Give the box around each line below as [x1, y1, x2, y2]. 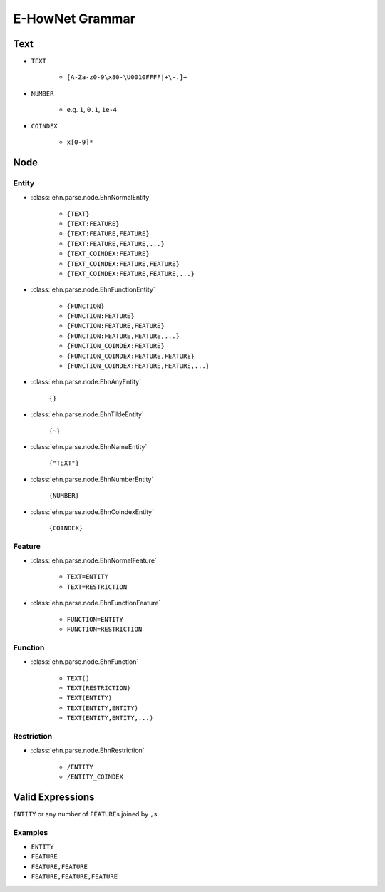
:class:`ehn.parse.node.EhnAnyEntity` [31, 378, 142, 386]
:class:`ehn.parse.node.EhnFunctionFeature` [31, 599, 161, 608]
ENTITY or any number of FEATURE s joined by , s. [13, 809, 160, 818]
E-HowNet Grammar [13, 11, 135, 26]
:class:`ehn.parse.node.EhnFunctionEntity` [31, 285, 156, 294]
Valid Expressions [13, 791, 95, 803]
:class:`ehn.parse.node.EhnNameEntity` [31, 442, 148, 451]
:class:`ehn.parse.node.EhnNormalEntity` [31, 193, 152, 202]
